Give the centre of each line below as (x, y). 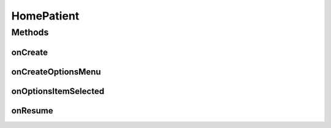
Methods (30, 32)
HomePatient (45, 16)
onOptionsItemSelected (58, 91)
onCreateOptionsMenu (56, 72)
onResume (32, 111)
